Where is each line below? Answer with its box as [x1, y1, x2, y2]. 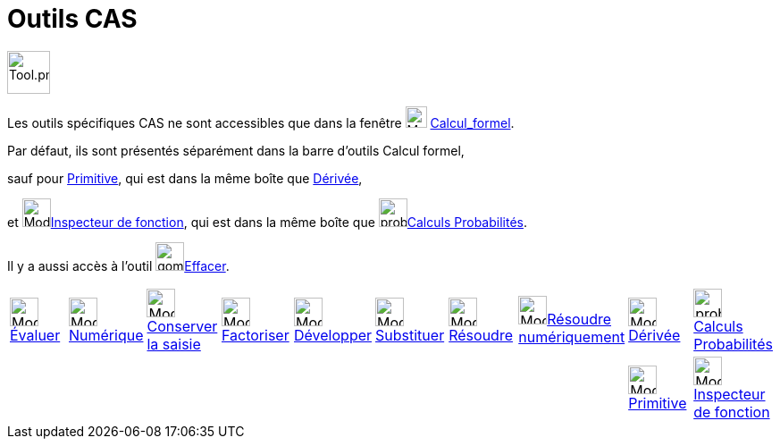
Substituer [375, 325, 445, 344]
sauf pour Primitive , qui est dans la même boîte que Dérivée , [7, 170, 363, 186]
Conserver [147, 316, 218, 335]
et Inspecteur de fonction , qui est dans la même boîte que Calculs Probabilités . [7, 214, 527, 230]
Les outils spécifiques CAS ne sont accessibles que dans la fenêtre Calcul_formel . [7, 114, 515, 130]
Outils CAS [7, 4, 138, 34]
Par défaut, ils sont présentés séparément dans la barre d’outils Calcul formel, [7, 142, 465, 158]
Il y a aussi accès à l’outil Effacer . [7, 257, 230, 273]
